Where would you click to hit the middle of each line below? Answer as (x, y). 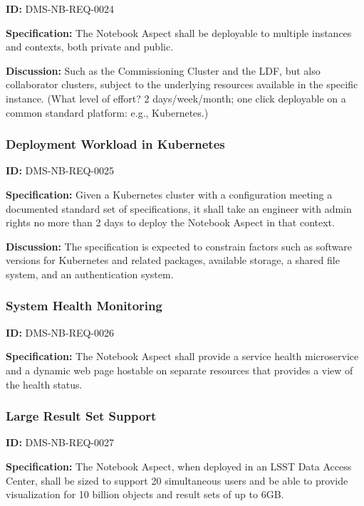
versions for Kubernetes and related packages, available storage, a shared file (173, 260)
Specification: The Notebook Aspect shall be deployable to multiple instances (179, 32)
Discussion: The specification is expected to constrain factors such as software (179, 246)
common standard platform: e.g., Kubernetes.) (107, 112)
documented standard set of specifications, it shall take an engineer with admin (179, 208)
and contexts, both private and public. (90, 47)
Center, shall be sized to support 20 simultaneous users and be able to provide (177, 480)
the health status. (44, 384)
